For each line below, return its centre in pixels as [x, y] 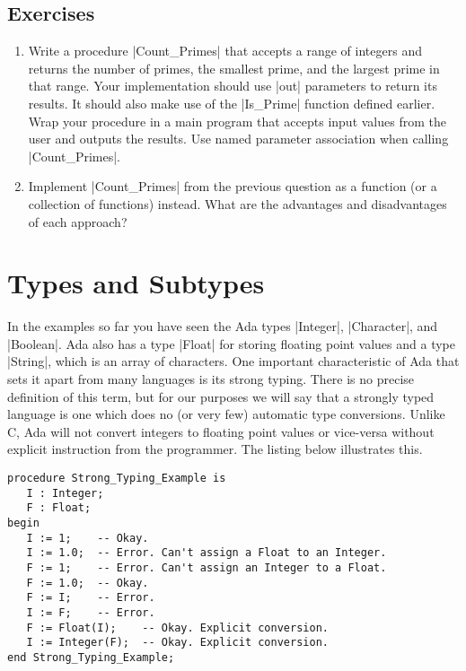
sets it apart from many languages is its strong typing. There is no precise [211, 379]
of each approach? [78, 221]
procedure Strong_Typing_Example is [117, 479]
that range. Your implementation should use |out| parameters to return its [233, 86]
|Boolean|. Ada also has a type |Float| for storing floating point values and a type [231, 343]
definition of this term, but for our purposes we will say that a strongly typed [221, 396]
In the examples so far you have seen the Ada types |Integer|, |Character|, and [223, 326]
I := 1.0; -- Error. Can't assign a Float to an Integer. [207, 553]
